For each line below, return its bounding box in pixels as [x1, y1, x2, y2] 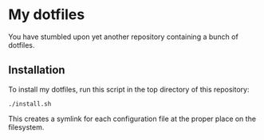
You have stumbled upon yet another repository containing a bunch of [8, 32, 239, 41]
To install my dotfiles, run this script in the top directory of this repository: [8, 84, 250, 94]
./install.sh [8, 99, 52, 108]
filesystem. [8, 122, 45, 132]
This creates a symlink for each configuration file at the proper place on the [8, 114, 257, 123]
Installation [8, 64, 65, 77]
